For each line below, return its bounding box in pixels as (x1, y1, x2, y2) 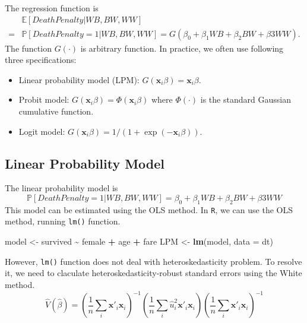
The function (5, 42, 52, 54)
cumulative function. (18, 105, 94, 118)
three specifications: (5, 53, 77, 66)
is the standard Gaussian (200, 93, 291, 106)
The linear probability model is (5, 182, 118, 194)
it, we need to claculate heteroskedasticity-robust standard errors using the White (5, 267, 302, 279)
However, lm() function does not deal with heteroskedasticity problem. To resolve (5, 255, 302, 267)
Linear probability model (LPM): (18, 73, 140, 85)
